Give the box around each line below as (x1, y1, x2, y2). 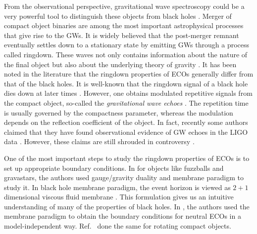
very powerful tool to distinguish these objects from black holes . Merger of (4, 10, 232, 21)
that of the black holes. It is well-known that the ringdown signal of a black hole (4, 78, 248, 88)
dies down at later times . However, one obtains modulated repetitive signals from (4, 88, 253, 98)
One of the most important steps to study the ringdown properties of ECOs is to (4, 153, 250, 163)
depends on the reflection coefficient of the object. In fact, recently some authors (4, 117, 248, 127)
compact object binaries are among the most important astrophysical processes (4, 20, 244, 31)
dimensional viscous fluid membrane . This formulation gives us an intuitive (4, 192, 234, 202)
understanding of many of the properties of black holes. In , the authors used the (4, 201, 250, 211)
